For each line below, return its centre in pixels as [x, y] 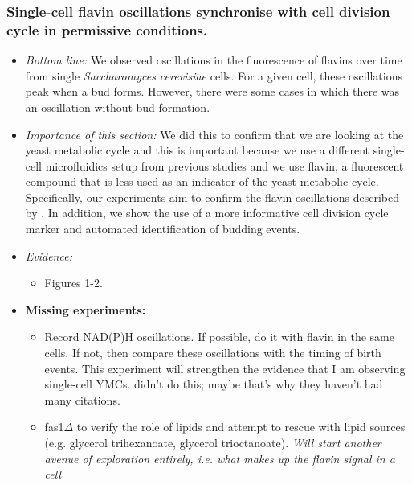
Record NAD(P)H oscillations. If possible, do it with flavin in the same [219, 337]
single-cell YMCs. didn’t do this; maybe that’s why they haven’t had [214, 384]
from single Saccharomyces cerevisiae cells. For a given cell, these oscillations [214, 75]
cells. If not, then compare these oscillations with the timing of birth [213, 353]
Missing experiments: [86, 309]
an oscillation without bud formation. [118, 107]
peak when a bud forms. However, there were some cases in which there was [212, 91]
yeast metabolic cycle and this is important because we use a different [197, 150]
